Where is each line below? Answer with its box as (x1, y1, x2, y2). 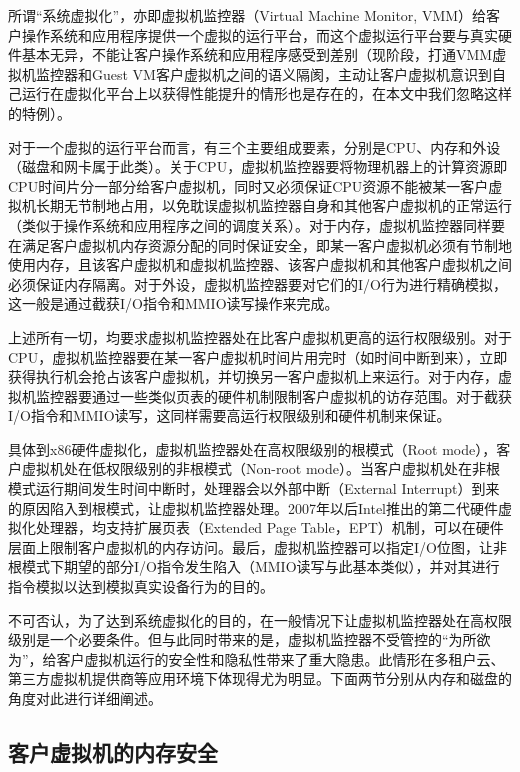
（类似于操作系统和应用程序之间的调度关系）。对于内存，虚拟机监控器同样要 (8, 214, 505, 235)
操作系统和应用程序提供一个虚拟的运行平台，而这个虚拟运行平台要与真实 (21, 24, 498, 45)
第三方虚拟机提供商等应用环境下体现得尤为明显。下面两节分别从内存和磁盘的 (8, 668, 512, 689)
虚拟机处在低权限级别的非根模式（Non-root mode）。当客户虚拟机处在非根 (21, 458, 500, 479)
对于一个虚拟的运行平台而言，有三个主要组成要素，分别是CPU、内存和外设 (8, 136, 501, 157)
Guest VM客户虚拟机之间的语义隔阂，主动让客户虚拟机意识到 (91, 63, 492, 84)
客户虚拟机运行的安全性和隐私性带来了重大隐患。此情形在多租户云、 (56, 648, 505, 669)
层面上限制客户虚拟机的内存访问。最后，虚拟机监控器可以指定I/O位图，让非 (8, 536, 507, 557)
